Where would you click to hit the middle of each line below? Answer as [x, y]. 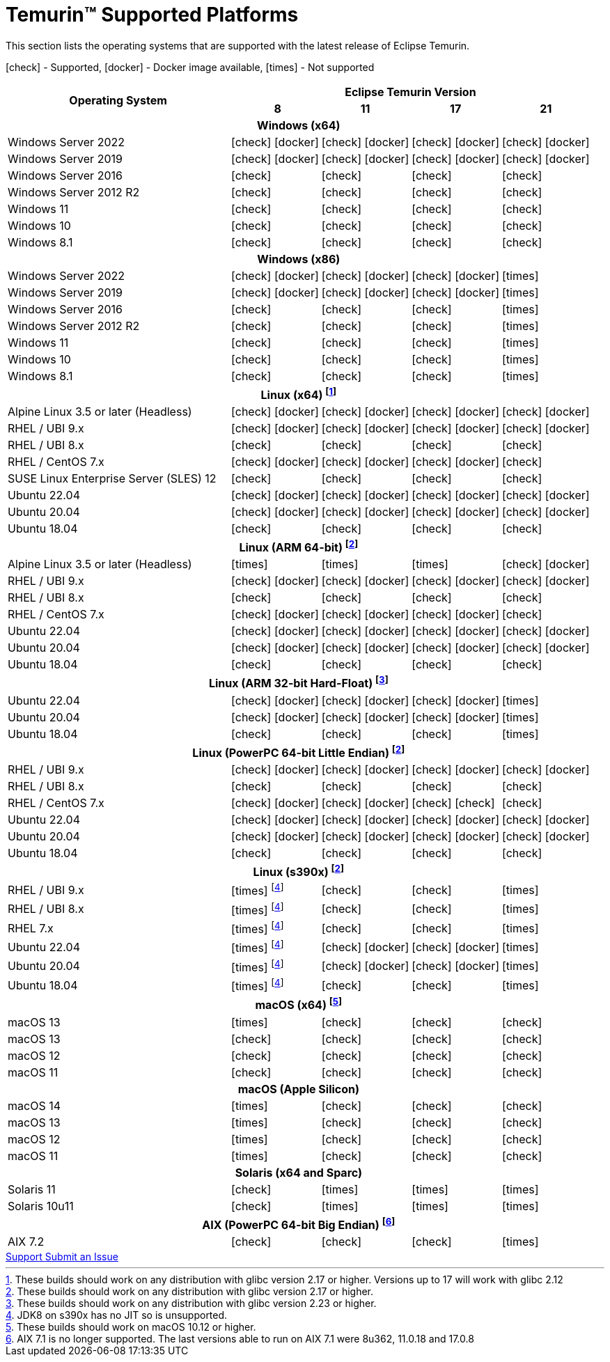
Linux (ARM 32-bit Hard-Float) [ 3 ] [298, 682]
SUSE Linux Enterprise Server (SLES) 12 [112, 479]
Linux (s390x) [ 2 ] [299, 871]
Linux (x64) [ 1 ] [299, 394]
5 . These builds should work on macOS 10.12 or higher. [131, 1327]
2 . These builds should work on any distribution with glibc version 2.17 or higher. [190, 1292]
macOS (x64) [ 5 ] [299, 1004]
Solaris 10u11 [41, 1206]
